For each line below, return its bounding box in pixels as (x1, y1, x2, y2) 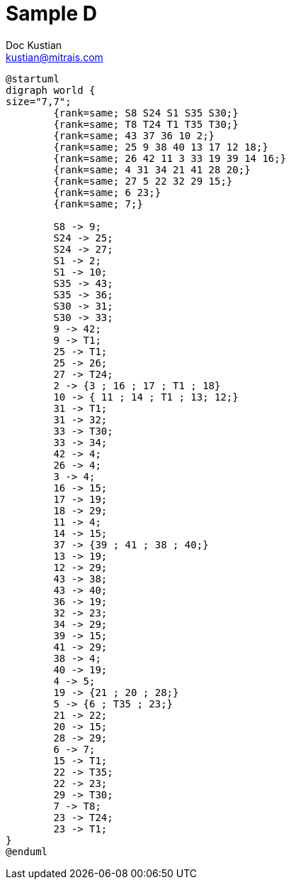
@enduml (6, 845, 48, 857)
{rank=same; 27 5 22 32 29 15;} (53, 175, 233, 187)
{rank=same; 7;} (53, 197, 143, 210)
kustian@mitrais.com (6, 50, 103, 63)
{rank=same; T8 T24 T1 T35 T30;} (53, 118, 239, 130)
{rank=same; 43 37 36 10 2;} (53, 129, 215, 141)
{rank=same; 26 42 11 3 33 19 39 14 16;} (53, 152, 287, 164)
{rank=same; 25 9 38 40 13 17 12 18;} (53, 141, 268, 153)
